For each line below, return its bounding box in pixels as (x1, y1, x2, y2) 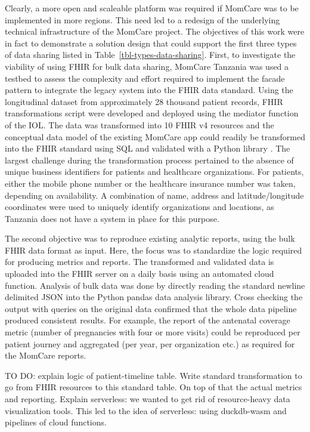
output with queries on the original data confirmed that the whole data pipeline (5, 302, 297, 314)
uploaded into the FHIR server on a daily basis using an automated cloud (5, 267, 274, 280)
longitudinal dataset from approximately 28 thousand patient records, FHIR (5, 95, 283, 107)
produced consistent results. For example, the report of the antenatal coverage (5, 314, 290, 326)
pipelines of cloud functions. (5, 416, 107, 428)
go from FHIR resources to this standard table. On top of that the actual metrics (5, 381, 302, 393)
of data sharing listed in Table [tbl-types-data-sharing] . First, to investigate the (5, 48, 296, 61)
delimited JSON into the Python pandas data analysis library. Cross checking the (5, 291, 303, 303)
